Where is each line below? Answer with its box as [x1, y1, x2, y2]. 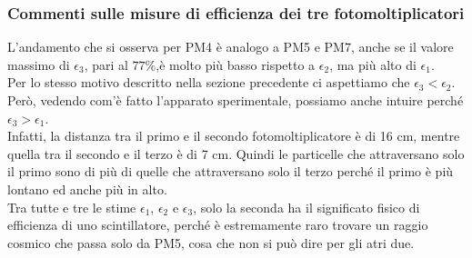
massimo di [7, 55, 70, 74]
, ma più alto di [329, 55, 417, 74]
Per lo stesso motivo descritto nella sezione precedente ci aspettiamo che [7, 73, 410, 92]
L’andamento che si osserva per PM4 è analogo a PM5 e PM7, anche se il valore [7, 37, 454, 56]
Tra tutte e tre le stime [7, 197, 136, 216]
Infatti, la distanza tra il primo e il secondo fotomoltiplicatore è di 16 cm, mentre [7, 126, 460, 145]
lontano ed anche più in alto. [7, 179, 167, 198]
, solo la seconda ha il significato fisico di [193, 197, 420, 216]
